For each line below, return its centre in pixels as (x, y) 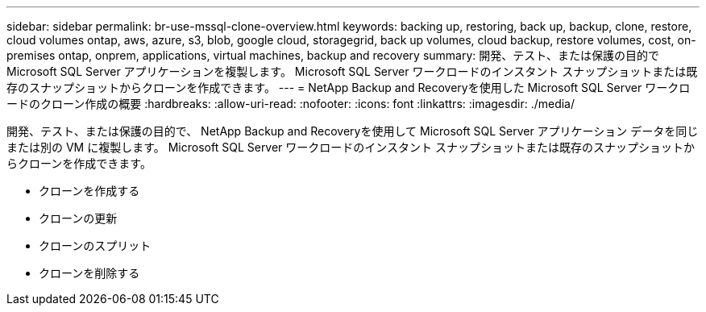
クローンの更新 (78, 218)
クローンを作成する (89, 191)
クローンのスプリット (95, 245)
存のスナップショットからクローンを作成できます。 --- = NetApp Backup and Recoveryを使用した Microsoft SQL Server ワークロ (349, 87)
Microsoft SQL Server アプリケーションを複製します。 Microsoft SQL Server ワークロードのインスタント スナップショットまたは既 (352, 71)
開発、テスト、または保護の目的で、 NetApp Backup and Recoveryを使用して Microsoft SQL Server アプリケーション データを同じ (353, 131)
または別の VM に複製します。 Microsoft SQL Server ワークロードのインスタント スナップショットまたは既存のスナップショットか (351, 147)
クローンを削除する (89, 273)
